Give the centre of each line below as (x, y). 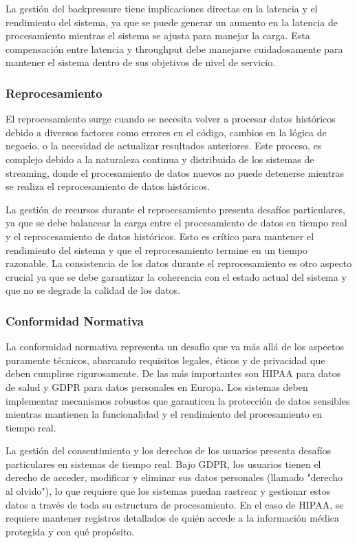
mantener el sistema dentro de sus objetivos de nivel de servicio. (141, 62)
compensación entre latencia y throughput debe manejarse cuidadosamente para (174, 49)
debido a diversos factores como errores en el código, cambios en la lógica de (166, 132)
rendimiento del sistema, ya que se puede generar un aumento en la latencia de (172, 22)
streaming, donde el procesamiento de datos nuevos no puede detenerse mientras (175, 172)
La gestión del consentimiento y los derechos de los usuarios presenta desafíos (169, 450)
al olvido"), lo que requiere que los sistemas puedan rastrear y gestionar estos (168, 491)
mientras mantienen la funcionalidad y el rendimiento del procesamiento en (164, 414)
